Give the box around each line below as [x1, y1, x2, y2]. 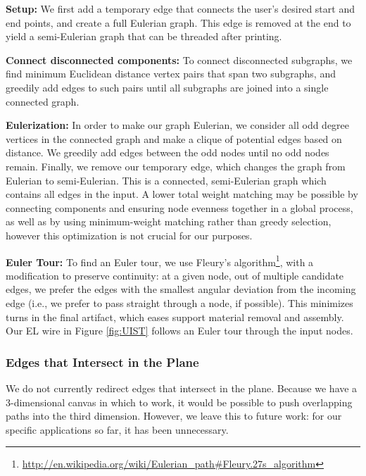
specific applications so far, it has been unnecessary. [6, 422, 229, 437]
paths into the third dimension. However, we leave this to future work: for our [6, 408, 342, 423]
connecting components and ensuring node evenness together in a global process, [6, 200, 353, 215]
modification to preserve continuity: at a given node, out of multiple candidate [6, 268, 344, 282]
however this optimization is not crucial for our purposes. [6, 227, 253, 242]
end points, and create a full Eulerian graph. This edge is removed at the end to [6, 15, 351, 30]
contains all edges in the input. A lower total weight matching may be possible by [6, 187, 358, 201]
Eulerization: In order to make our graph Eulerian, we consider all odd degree [6, 118, 350, 132]
